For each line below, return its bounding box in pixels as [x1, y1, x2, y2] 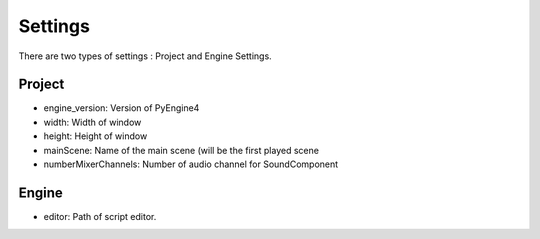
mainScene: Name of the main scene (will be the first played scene [43, 144, 320, 156]
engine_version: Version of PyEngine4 [43, 102, 200, 114]
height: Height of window [43, 130, 148, 142]
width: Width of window [43, 116, 142, 128]
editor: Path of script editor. [43, 210, 157, 222]
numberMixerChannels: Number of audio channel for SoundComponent [43, 158, 339, 170]
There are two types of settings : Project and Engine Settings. [18, 50, 272, 62]
